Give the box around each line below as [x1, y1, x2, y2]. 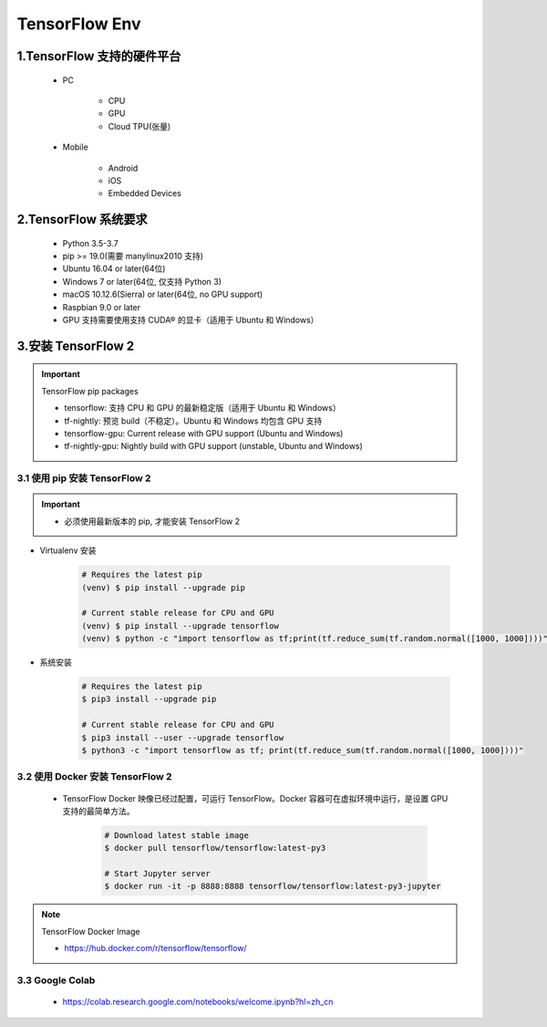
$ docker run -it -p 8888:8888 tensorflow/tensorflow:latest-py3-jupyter [104, 881, 441, 892]
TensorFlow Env [16, 14, 141, 34]
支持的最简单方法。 [62, 805, 135, 816]
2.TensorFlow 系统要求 [16, 212, 148, 227]
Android [108, 162, 139, 173]
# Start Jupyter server [104, 868, 212, 879]
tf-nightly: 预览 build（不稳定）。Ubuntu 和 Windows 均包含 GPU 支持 [64, 415, 323, 426]
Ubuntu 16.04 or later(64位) [62, 263, 166, 274]
